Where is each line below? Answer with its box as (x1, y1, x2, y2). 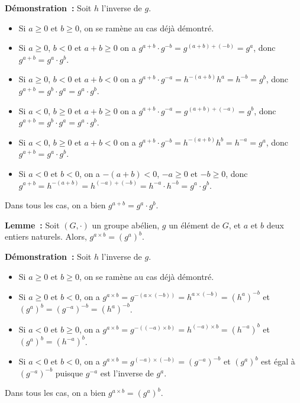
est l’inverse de (100, 366, 154, 379)
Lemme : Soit (5, 218, 60, 231)
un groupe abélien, (92, 218, 160, 231)
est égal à (261, 355, 295, 367)
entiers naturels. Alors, (5, 230, 87, 243)
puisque (55, 366, 83, 379)
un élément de (169, 218, 220, 231)
